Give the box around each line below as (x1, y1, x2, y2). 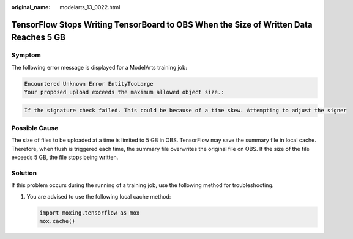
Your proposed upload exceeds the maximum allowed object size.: (24, 89, 225, 96)
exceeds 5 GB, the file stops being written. (11, 153, 119, 161)
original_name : (11, 4, 51, 10)
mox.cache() (39, 218, 76, 225)
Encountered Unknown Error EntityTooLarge (24, 80, 154, 87)
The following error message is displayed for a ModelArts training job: (11, 64, 188, 71)
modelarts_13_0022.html (59, 4, 121, 10)
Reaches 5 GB (11, 32, 65, 43)
